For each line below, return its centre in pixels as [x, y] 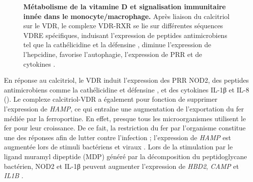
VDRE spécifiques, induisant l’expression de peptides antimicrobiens [125, 35]
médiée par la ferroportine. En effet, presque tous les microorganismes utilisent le [125, 118]
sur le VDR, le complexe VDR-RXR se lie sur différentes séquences [123, 26]
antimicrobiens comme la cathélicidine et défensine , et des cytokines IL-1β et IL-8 [126, 89]
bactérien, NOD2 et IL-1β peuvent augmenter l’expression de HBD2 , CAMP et [121, 166]
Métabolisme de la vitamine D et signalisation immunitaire [125, 6]
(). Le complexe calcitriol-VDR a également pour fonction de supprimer [111, 99]
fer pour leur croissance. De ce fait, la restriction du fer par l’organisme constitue [125, 128]
